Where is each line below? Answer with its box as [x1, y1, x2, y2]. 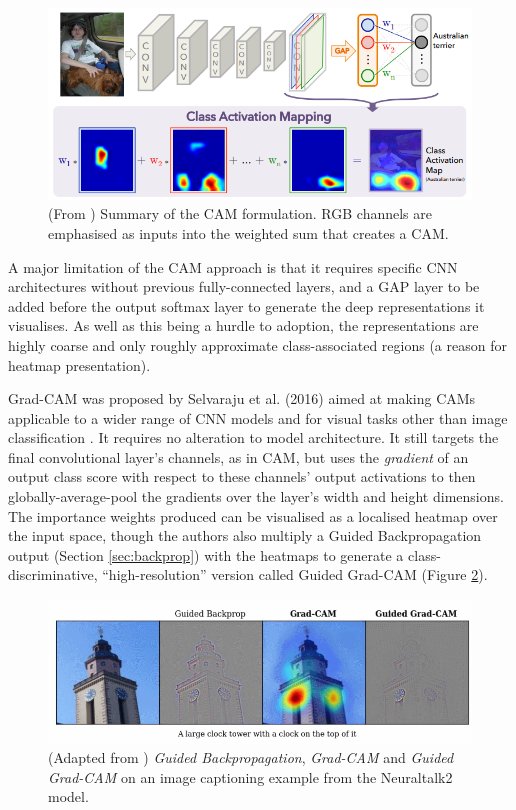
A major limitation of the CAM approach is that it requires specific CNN [8, 256, 458, 277]
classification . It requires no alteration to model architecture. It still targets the [8, 427, 499, 448]
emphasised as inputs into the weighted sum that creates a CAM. [48, 222, 449, 243]
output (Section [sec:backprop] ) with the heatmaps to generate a [8, 544, 404, 565]
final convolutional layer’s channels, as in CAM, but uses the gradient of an [8, 446, 469, 467]
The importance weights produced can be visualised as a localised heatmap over [8, 505, 498, 526]
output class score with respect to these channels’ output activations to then [8, 466, 476, 487]
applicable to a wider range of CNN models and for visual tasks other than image [8, 407, 508, 428]
